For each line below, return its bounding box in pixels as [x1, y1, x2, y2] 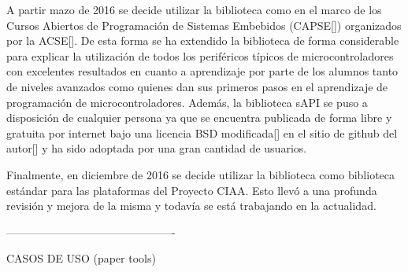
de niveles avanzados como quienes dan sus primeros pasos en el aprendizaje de [6, 78, 388, 94]
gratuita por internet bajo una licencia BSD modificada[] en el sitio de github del [6, 124, 398, 141]
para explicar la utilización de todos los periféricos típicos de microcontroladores [6, 47, 394, 64]
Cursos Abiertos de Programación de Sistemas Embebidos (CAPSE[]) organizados [6, 17, 402, 33]
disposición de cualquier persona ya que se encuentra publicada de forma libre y [6, 109, 392, 126]
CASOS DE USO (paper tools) [6, 250, 156, 266]
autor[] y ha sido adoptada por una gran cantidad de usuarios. [6, 140, 307, 156]
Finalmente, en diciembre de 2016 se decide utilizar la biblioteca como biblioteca [6, 166, 395, 182]
